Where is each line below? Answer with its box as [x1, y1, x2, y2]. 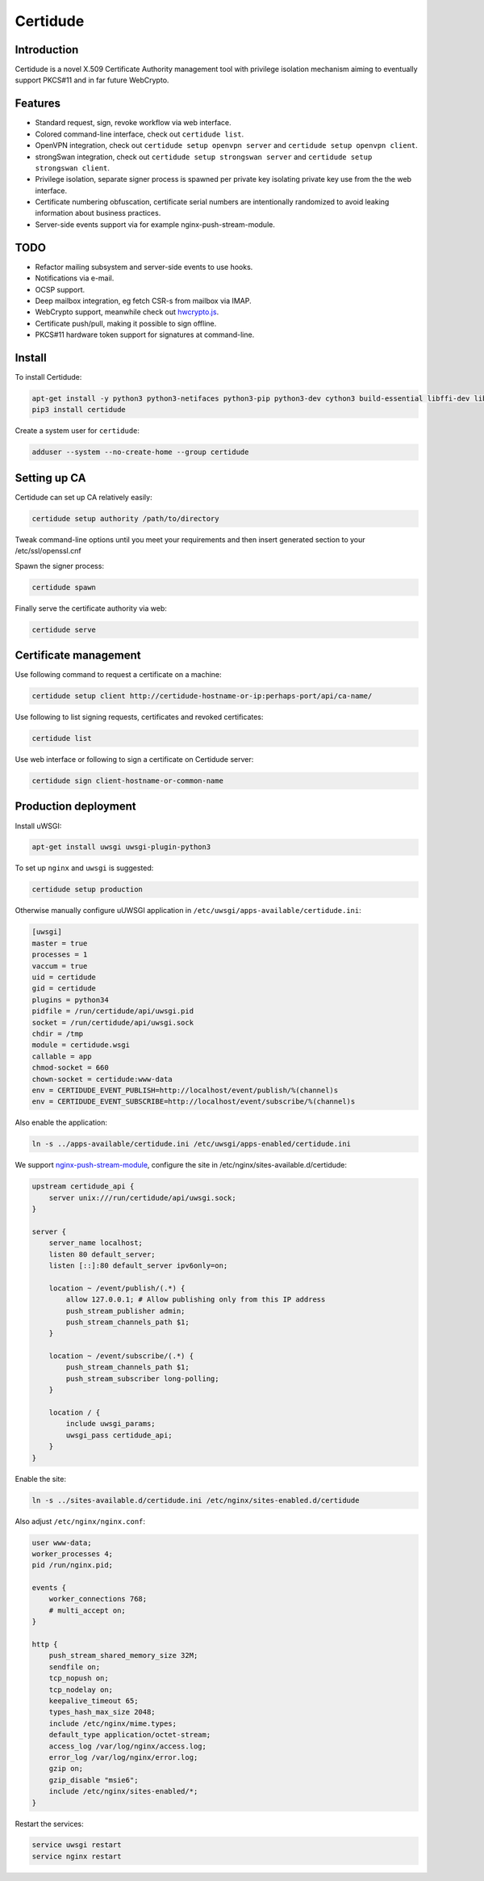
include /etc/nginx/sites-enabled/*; [48, 1786, 198, 1796]
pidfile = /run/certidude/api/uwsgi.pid [31, 1007, 194, 1016]
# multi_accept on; [48, 1605, 127, 1615]
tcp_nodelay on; [48, 1685, 113, 1694]
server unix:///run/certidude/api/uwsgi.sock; [48, 1193, 237, 1202]
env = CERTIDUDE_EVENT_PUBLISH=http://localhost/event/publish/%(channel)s [31, 1085, 339, 1095]
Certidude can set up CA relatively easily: [15, 492, 152, 502]
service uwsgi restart [31, 1841, 122, 1849]
